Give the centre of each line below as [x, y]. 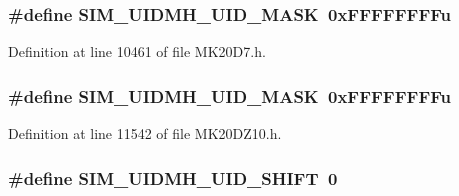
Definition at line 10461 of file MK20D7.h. [137, 51]
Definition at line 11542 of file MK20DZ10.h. [145, 133]
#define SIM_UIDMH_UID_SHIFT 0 [173, 177]
